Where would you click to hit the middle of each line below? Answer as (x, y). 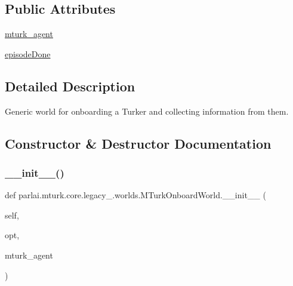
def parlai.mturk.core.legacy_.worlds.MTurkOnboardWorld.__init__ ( (135, 195)
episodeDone (28, 53)
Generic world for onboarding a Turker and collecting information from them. (147, 111)
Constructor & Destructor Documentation (138, 143)
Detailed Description (70, 86)
